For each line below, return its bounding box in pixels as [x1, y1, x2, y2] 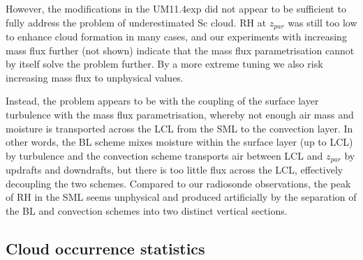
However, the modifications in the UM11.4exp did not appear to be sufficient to [6, 1, 346, 15]
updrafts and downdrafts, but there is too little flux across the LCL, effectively [6, 162, 343, 177]
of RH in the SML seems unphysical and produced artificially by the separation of [6, 190, 357, 204]
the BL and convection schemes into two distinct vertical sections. [6, 204, 288, 218]
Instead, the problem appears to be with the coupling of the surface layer [6, 93, 319, 108]
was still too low [288, 15, 357, 29]
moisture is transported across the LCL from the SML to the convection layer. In [6, 121, 353, 135]
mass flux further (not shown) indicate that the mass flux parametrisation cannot [6, 43, 355, 57]
